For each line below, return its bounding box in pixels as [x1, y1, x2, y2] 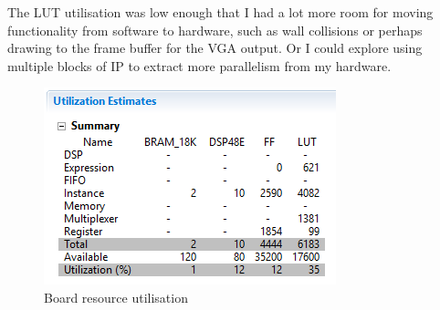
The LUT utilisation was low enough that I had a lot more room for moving [7, 3, 434, 21]
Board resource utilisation [44, 287, 188, 306]
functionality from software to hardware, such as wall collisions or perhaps [7, 20, 423, 39]
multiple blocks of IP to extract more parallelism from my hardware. [7, 56, 392, 75]
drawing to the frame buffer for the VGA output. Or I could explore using [7, 38, 423, 57]
